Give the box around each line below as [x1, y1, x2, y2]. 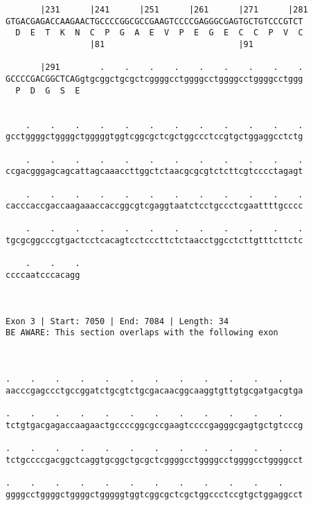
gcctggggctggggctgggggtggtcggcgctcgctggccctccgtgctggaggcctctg [6, 132, 303, 142]
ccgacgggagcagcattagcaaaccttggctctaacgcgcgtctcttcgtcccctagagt [6, 166, 303, 177]
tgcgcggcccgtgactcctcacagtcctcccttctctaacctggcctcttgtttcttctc [6, 236, 303, 246]
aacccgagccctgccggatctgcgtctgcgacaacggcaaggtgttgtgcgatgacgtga [6, 385, 303, 396]
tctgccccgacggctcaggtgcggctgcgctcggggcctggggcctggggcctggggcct [6, 454, 303, 465]
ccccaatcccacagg [6, 270, 80, 281]
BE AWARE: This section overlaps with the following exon [6, 328, 278, 338]
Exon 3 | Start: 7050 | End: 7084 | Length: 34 [6, 316, 229, 326]
